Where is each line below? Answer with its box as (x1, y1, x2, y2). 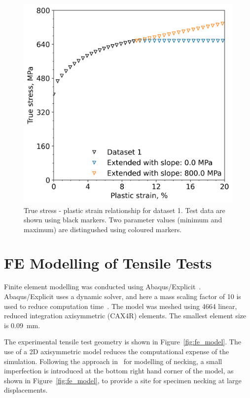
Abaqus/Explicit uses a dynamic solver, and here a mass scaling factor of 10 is (4, 291, 241, 302)
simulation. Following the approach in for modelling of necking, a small (4, 356, 222, 366)
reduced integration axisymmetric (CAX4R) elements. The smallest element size (4, 310, 246, 321)
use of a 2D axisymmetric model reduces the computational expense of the (4, 346, 229, 356)
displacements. (4, 385, 48, 395)
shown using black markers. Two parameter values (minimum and (24, 214, 222, 225)
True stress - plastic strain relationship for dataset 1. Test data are (24, 205, 225, 215)
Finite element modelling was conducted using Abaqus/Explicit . (4, 281, 201, 292)
